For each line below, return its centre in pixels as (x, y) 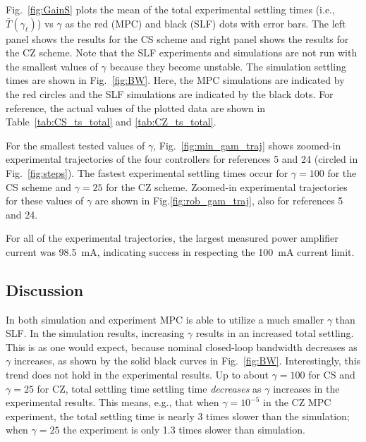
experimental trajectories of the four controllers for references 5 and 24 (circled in (182, 159)
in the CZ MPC (297, 402)
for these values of (45, 201)
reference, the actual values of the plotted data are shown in (136, 108)
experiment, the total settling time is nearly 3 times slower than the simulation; (178, 416)
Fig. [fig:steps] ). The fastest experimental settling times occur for (147, 172)
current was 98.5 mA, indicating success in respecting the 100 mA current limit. (180, 251)
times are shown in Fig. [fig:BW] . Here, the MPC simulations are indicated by (175, 80)
